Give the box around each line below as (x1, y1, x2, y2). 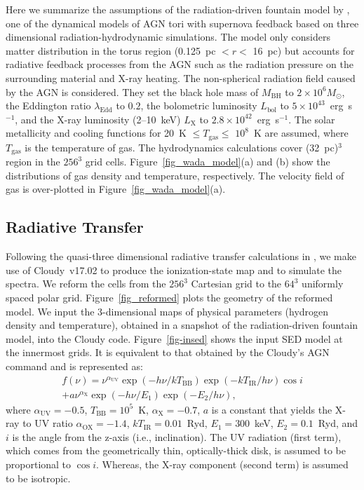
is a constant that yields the (211, 402, 332, 416)
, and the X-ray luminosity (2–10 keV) (15, 111, 181, 126)
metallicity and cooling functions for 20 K (6, 125, 187, 140)
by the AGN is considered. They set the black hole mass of (6, 84, 259, 99)
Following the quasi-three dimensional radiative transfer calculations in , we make (6, 249, 356, 264)
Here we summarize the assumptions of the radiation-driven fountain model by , (6, 2, 350, 16)
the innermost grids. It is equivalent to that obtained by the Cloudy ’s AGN (6, 345, 330, 360)
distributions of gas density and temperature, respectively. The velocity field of (6, 168, 344, 182)
